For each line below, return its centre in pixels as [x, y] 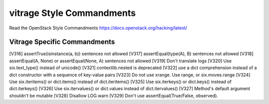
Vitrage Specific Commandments [62, 42]
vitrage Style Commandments [72, 13]
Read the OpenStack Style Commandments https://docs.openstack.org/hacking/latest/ [98, 28]
